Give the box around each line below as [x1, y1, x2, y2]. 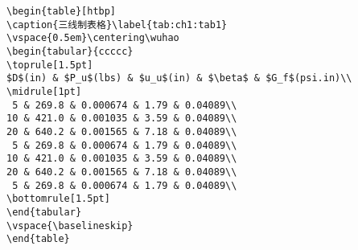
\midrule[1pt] [6, 85, 82, 97]
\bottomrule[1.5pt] [6, 193, 110, 205]
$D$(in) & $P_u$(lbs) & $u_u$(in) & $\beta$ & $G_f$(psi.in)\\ [6, 72, 352, 84]
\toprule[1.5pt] [6, 59, 93, 71]
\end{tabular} [6, 206, 82, 218]
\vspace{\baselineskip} [6, 219, 134, 232]
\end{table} [6, 233, 70, 245]
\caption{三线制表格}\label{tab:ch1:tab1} [6, 18, 228, 31]
